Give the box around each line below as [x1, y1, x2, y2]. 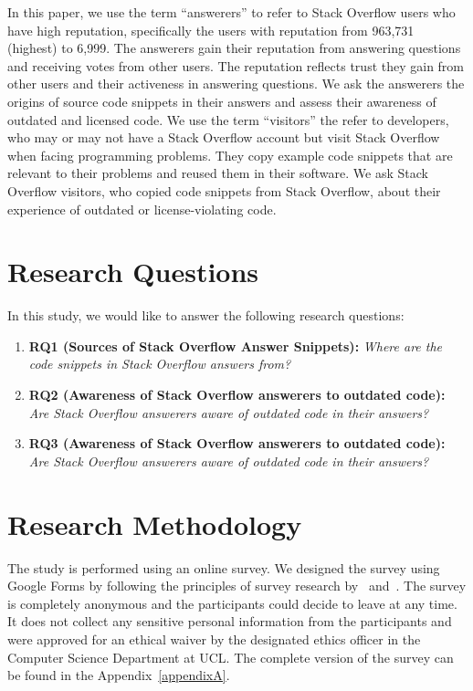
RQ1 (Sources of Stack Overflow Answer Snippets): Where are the [28, 336, 443, 355]
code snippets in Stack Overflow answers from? [28, 354, 291, 373]
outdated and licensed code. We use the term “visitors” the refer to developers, [7, 110, 449, 129]
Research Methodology [7, 505, 302, 542]
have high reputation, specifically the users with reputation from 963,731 [7, 20, 415, 39]
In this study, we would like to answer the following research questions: [7, 306, 405, 325]
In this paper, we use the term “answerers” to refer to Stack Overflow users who [7, 3, 456, 21]
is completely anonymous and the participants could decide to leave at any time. [7, 593, 457, 612]
